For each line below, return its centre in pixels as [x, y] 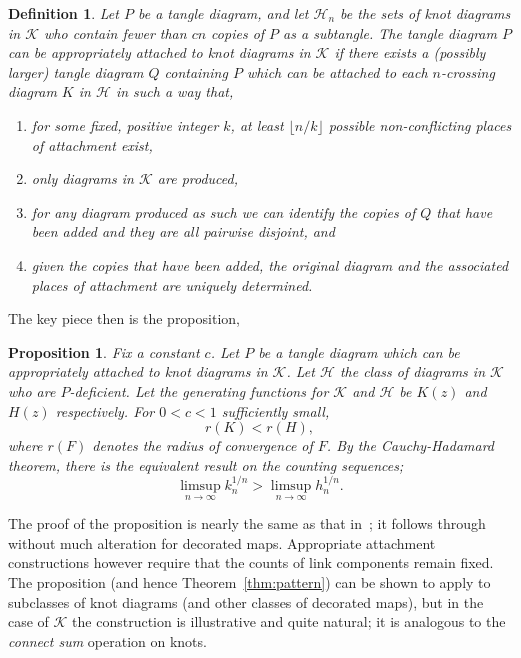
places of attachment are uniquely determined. [172, 284]
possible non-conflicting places [420, 124]
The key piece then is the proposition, [124, 318]
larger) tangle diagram [76, 71]
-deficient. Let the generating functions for [199, 390]
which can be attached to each [337, 71]
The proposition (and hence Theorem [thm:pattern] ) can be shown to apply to [249, 582]
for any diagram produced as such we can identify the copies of [223, 211]
